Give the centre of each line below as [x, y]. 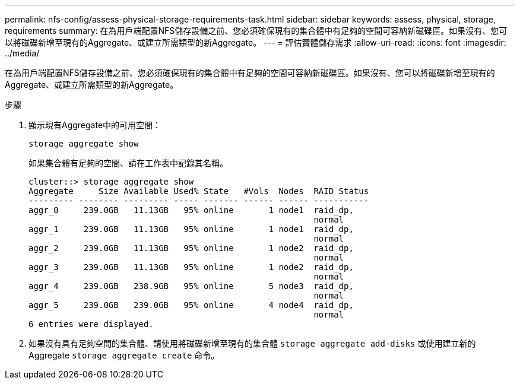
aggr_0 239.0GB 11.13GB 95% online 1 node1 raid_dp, [191, 210]
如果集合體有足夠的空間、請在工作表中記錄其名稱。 [128, 163]
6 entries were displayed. [91, 324]
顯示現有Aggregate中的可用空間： [95, 125]
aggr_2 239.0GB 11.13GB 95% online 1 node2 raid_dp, [191, 248]
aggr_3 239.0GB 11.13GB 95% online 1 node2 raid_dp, [191, 267]
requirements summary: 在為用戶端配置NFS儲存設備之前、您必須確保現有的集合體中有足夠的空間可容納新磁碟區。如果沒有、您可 [256, 31]
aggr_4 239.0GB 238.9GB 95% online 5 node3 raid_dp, [191, 286]
